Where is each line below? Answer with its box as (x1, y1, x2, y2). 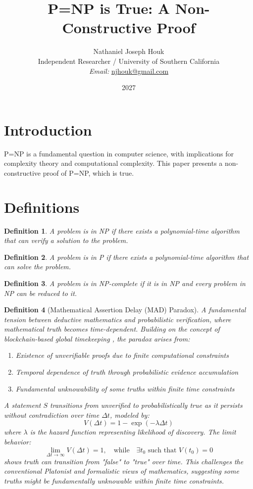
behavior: (4, 437, 31, 447)
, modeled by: (109, 409, 150, 420)
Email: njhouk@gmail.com (89, 65, 169, 76)
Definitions (4, 196, 80, 217)
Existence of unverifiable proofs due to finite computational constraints (15, 350, 229, 360)
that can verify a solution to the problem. (4, 235, 128, 245)
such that (148, 446, 177, 454)
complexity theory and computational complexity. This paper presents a (4, 158, 223, 168)
